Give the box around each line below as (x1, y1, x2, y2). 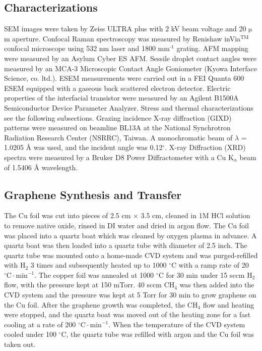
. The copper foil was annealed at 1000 (34, 269, 154, 280)
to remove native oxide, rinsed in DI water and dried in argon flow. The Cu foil (4, 220, 249, 230)
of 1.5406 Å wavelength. (4, 162, 78, 172)
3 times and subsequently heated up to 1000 (30, 260, 167, 270)
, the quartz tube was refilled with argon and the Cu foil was (66, 329, 254, 339)
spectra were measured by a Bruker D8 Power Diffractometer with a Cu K (4, 152, 234, 162)
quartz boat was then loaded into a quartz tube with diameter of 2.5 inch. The (4, 240, 247, 250)
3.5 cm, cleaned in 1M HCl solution (141, 210, 250, 221)
